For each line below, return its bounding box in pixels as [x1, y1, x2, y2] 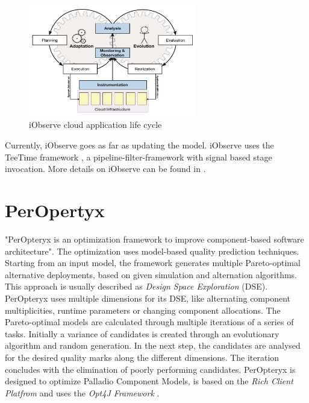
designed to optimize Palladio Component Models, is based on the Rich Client [5, 375, 293, 387]
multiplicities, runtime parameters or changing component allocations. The [5, 303, 281, 316]
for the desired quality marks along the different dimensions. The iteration [5, 351, 279, 363]
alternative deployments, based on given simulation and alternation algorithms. [5, 268, 298, 281]
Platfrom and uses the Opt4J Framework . [5, 386, 160, 399]
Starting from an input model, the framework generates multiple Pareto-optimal [5, 256, 301, 269]
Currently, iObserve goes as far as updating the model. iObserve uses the [5, 139, 274, 151]
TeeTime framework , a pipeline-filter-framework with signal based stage [5, 150, 272, 163]
